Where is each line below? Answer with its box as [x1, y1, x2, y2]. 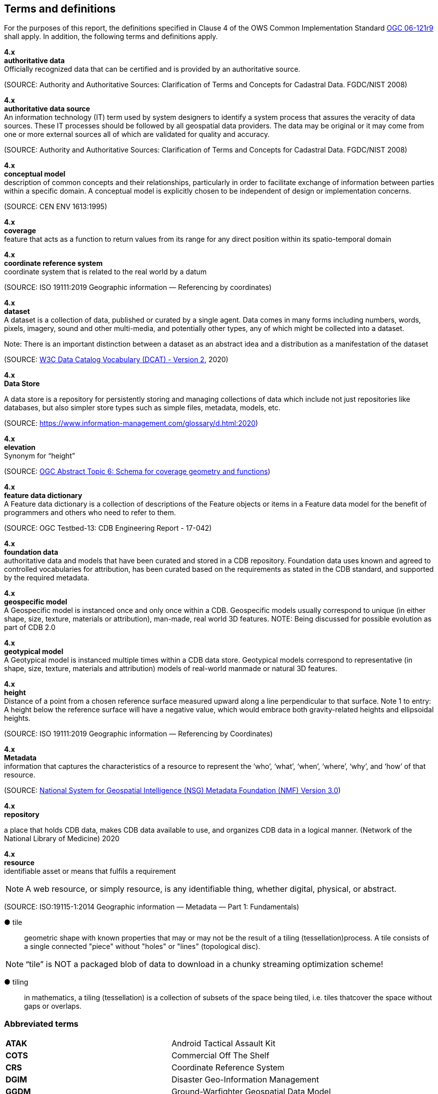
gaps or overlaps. [24, 1002, 82, 1011]
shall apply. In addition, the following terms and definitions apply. [4, 32, 218, 41]
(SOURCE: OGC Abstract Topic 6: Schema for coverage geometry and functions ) [4, 467, 271, 476]
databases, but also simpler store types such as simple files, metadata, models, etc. [4, 403, 281, 412]
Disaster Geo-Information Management [171, 1074, 319, 1085]
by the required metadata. [4, 573, 90, 582]
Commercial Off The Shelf [171, 1050, 270, 1061]
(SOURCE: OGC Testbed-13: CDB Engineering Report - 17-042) [4, 524, 212, 533]
